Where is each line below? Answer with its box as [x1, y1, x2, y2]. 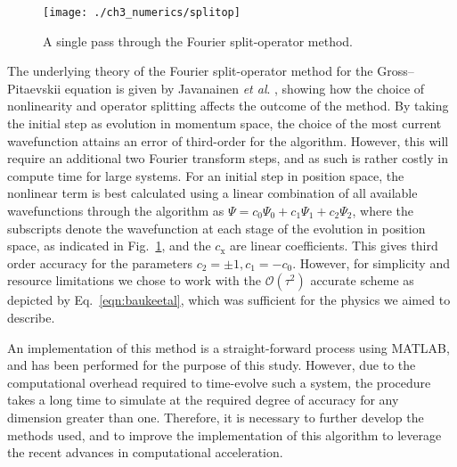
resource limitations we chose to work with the [7, 271, 261, 290]
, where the [352, 201, 413, 219]
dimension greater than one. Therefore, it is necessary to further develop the [7, 407, 424, 426]
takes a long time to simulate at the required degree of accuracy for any [7, 390, 399, 409]
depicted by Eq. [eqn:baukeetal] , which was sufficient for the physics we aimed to [7, 291, 451, 309]
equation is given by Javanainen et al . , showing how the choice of [64, 78, 425, 97]
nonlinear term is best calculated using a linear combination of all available [7, 184, 418, 202]
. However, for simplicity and [292, 253, 450, 272]
